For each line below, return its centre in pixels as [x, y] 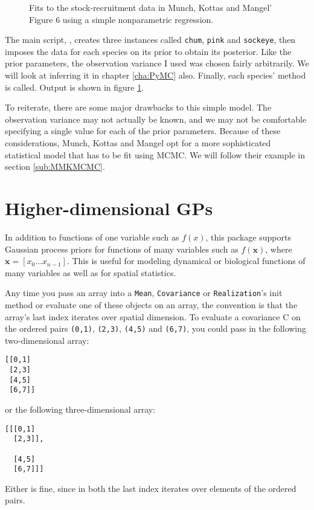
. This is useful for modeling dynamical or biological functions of [186, 261]
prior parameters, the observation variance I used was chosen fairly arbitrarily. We [157, 63]
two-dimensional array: [47, 340]
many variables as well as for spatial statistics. [91, 272]
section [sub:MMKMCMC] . [55, 166]
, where [279, 249]
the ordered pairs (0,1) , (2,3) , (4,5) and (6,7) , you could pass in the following [156, 328]
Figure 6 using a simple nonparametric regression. [121, 19]
